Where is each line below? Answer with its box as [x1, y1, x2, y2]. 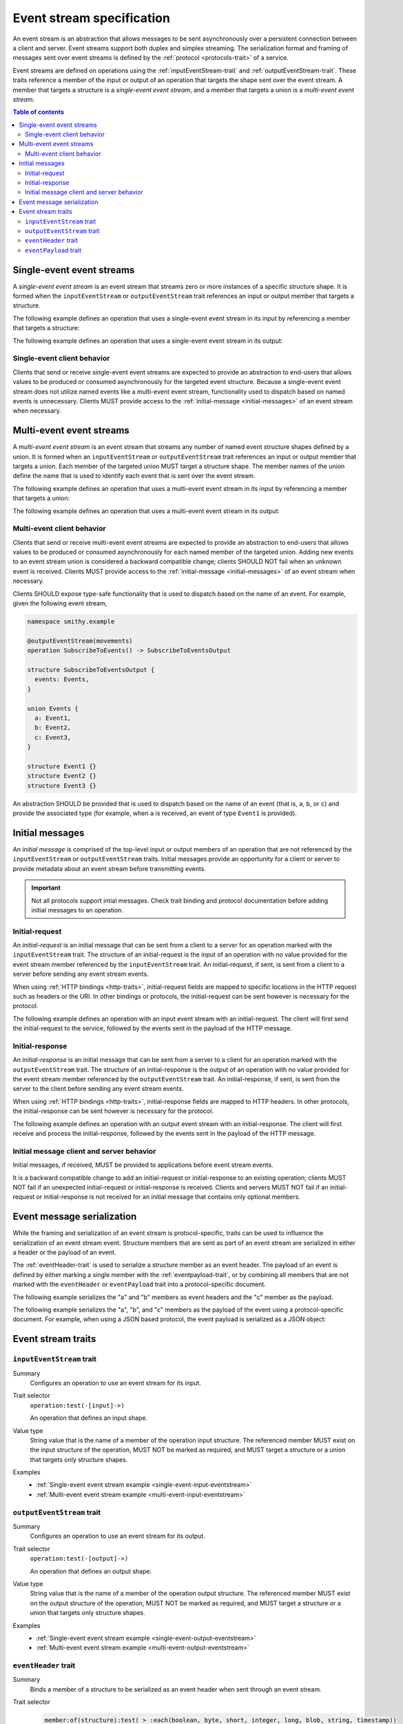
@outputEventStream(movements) [27, 637, 134, 645]
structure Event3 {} [27, 781, 96, 790]
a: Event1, [34, 714, 72, 722]
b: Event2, [34, 724, 72, 732]
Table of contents [12, 108, 65, 117]
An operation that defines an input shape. [30, 1414, 148, 1422]
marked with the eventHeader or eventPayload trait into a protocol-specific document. [12, 1280, 267, 1289]
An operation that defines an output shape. [30, 1567, 152, 1575]
